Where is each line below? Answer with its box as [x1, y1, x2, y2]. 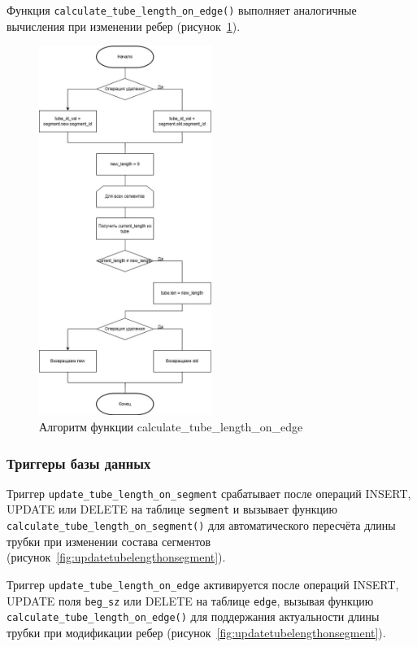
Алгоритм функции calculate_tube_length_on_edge [39, 418, 303, 435]
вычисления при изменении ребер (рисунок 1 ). [7, 17, 241, 34]
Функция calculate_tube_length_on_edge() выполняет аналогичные [7, 2, 357, 18]
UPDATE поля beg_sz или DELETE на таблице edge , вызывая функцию [7, 592, 374, 609]
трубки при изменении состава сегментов [7, 532, 211, 549]
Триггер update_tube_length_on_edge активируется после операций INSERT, [7, 575, 399, 592]
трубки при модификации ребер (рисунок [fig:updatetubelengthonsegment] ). [7, 623, 386, 640]
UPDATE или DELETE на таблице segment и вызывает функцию [7, 501, 337, 518]
